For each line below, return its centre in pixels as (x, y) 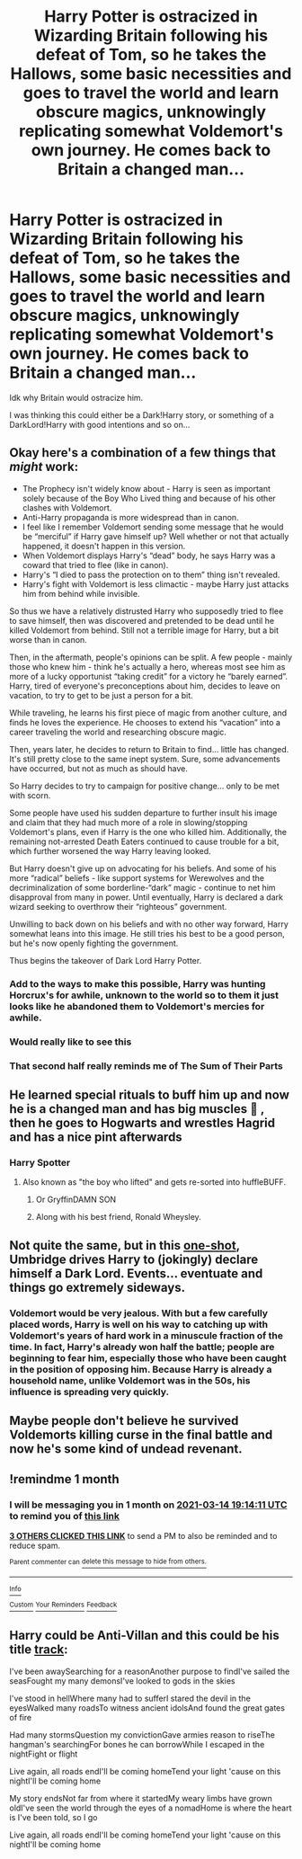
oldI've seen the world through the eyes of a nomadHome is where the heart (151, 1808)
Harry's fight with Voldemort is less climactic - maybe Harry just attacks (155, 584)
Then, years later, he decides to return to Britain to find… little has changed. (149, 749)
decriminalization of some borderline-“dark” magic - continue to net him (142, 887)
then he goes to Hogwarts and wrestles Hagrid (142, 1122)
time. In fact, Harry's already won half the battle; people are (142, 1347)
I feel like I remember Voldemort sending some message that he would (153, 527)
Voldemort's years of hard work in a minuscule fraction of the (146, 1335)
